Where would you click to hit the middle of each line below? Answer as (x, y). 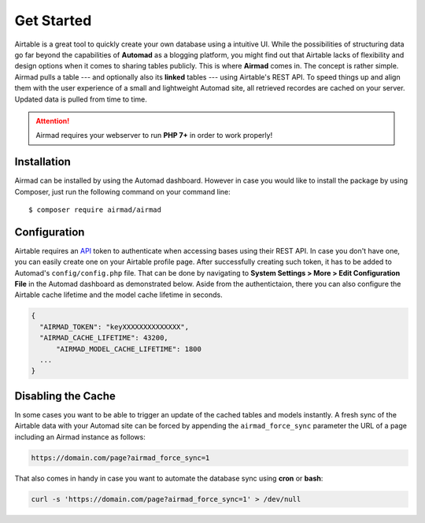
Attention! (53, 121)
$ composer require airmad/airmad (95, 210)
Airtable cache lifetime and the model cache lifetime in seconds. (119, 295)
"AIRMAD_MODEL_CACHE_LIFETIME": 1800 (129, 349)
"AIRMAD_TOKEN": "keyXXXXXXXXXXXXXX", (114, 326)
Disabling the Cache (65, 396)
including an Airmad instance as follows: (80, 436)
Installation (42, 162)
